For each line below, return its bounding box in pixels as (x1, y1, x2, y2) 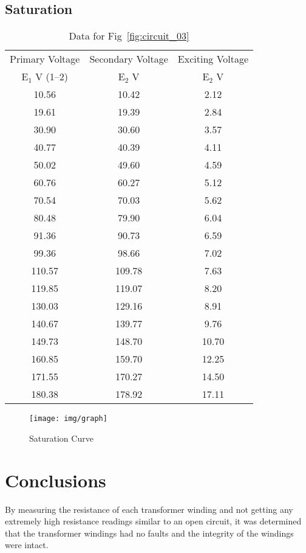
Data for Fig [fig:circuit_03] (69, 29, 189, 43)
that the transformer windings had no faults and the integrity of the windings (5, 526, 294, 539)
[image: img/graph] (29, 414, 107, 423)
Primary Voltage (10, 52, 80, 66)
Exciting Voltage (177, 52, 249, 66)
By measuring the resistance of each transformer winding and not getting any (5, 503, 293, 515)
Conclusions (5, 467, 106, 492)
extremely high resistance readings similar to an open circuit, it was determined (5, 515, 302, 527)
